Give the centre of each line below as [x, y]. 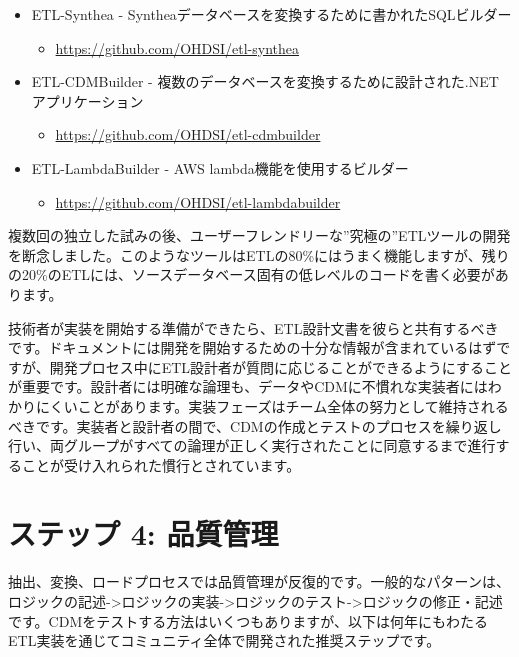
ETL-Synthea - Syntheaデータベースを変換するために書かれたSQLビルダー [271, 14]
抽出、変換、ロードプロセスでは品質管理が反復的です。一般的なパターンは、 [259, 581]
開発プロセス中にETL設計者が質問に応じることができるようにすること [280, 366]
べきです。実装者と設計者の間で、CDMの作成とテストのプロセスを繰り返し [255, 425]
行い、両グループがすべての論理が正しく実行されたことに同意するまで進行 [252, 445]
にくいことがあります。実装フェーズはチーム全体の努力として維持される [272, 405]
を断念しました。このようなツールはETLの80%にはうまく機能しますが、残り [259, 254]
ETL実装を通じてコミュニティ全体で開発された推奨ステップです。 [224, 640]
